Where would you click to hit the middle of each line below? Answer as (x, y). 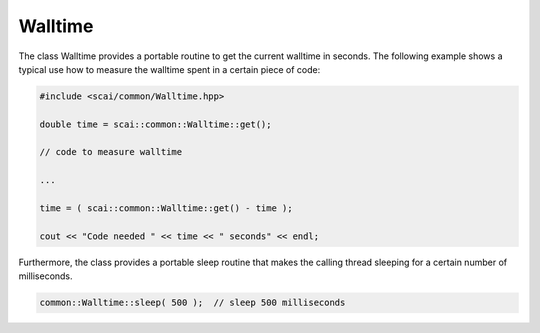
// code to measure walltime (111, 152)
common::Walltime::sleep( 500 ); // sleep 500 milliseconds (192, 303)
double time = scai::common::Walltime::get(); (155, 124)
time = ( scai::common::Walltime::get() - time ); (166, 208)
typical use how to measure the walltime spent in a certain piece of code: (169, 69)
